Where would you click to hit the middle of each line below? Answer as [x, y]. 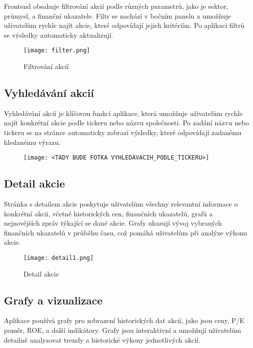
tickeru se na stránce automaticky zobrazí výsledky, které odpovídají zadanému [123, 132]
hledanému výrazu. [32, 142]
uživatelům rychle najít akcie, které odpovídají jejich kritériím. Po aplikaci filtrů [124, 25]
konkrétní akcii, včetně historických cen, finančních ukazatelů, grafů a [108, 213]
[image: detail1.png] [59, 258]
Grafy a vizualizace [53, 300]
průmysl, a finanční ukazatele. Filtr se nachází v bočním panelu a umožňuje [118, 15]
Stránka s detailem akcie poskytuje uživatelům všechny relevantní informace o [121, 204]
